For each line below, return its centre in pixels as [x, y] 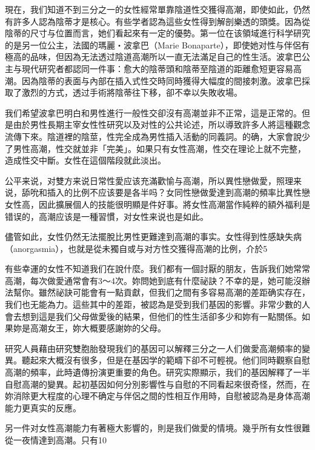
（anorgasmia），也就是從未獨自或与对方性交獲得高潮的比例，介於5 [136, 248]
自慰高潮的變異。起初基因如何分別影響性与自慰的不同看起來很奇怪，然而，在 [157, 384]
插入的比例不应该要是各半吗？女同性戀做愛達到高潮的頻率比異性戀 [178, 192]
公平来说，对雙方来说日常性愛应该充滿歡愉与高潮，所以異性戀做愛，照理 [149, 180]
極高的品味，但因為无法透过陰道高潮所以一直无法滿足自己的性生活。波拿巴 [153, 57]
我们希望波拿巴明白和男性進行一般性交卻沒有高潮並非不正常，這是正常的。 [153, 112]
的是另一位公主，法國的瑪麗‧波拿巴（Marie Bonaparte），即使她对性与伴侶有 [157, 45]
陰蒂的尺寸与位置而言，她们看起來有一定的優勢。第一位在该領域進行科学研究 [157, 33]
